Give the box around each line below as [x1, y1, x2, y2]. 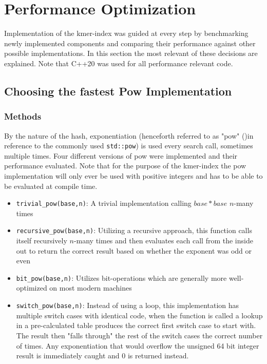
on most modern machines [49, 282, 132, 293]
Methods [4, 110, 42, 123]
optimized [16, 282, 47, 293]
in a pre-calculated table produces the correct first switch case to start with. [16, 320, 256, 331]
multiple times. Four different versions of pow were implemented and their [4, 150, 238, 161]
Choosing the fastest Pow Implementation [4, 83, 232, 99]
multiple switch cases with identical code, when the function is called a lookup [16, 310, 263, 320]
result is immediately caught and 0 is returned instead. [16, 350, 189, 361]
